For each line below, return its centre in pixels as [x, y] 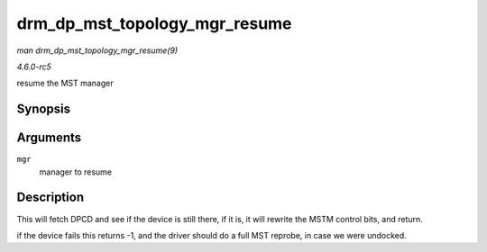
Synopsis [44, 109]
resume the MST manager [65, 83]
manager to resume [76, 172]
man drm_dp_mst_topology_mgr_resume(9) [97, 50]
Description [51, 198]
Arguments [49, 138]
